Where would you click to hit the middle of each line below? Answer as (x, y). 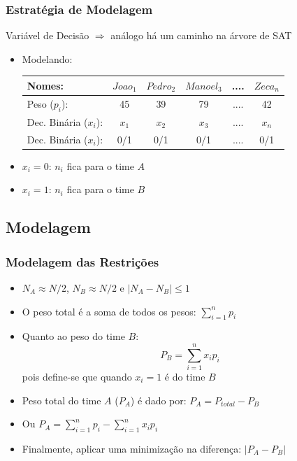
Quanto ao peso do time (73, 336)
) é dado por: (158, 400)
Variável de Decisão (48, 35)
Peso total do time (61, 400)
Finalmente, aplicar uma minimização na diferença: (132, 449)
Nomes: (45, 85)
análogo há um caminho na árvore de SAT (201, 35)
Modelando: (47, 58)
